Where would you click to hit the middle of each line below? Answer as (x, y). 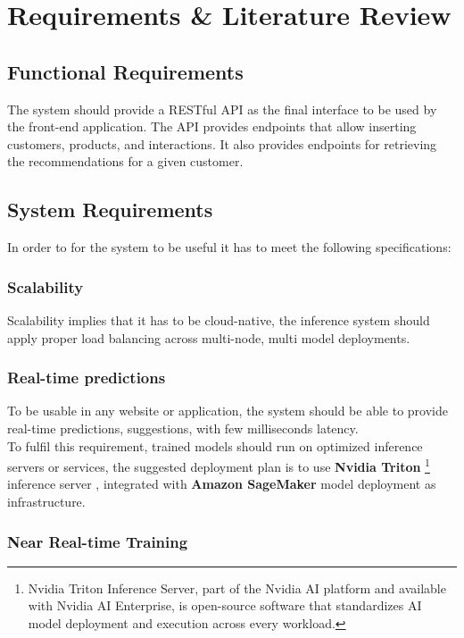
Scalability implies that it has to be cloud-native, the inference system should (219, 319)
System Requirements (110, 210)
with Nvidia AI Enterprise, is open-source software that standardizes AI (225, 605)
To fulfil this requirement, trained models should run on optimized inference (215, 445)
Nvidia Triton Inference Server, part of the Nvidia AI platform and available (237, 588)
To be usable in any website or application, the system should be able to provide (228, 411)
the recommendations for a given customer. (125, 161)
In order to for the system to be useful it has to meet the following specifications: (229, 247)
